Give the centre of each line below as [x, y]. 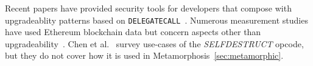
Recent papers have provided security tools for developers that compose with [148, 8]
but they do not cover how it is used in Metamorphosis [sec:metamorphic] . [144, 55]
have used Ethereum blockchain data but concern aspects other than [133, 32]
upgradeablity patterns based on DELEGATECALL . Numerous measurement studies [156, 20]
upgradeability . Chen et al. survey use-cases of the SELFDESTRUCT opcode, [154, 43]
